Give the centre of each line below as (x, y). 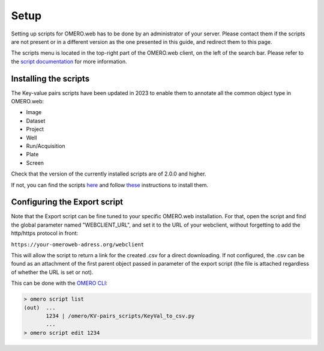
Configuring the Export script (67, 202)
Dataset (36, 121)
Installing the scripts (50, 78)
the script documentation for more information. (69, 61)
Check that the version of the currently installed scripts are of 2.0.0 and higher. (109, 174)
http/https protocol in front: (45, 233)
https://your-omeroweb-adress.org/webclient (78, 244)
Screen (35, 163)
